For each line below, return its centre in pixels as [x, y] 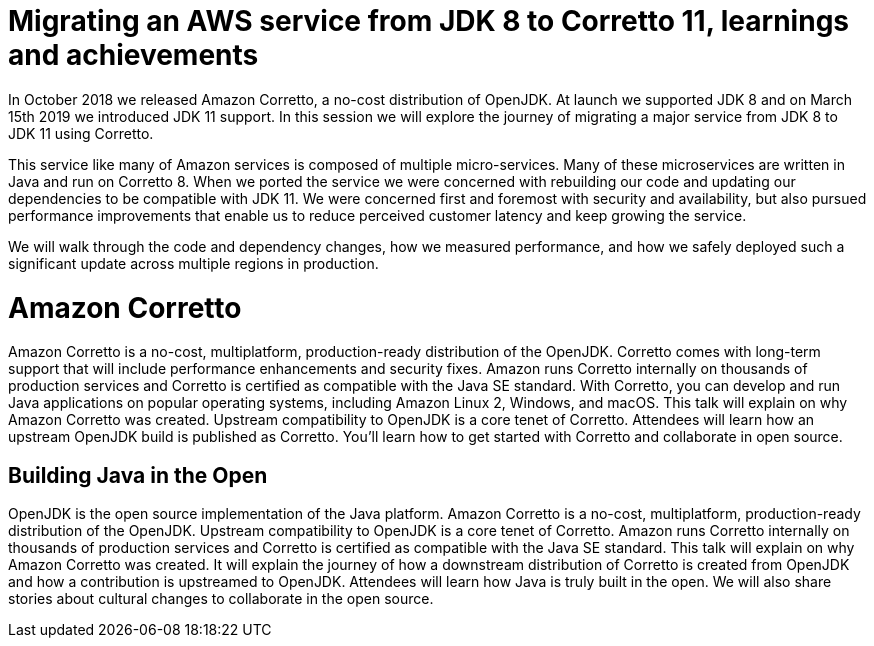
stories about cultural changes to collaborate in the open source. [221, 599]
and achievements [133, 55]
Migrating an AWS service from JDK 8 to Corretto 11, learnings [428, 21]
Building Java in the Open [138, 475]
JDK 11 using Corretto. [81, 133]
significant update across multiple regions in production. [193, 263]
